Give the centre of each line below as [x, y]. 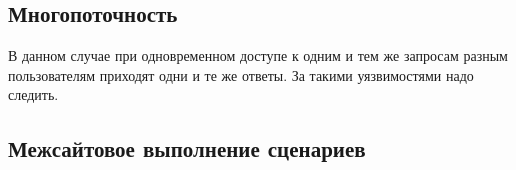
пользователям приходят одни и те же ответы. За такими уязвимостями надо [241, 74]
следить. [33, 94]
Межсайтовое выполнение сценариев [187, 148]
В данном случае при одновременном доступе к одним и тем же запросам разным [258, 55]
